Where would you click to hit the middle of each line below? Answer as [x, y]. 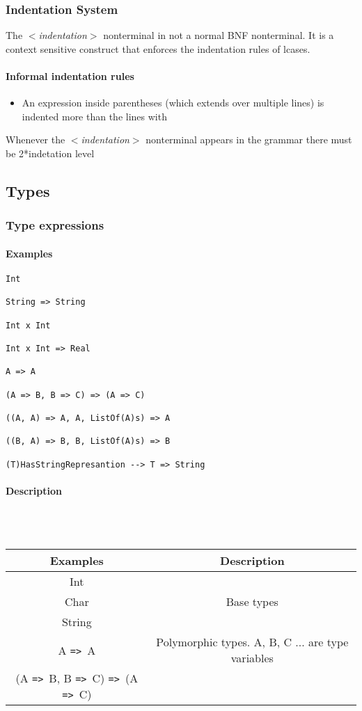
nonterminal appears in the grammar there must [249, 139]
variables [252, 658]
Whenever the [36, 139]
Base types [252, 602]
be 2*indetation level [50, 153]
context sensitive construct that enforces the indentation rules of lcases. [158, 48]
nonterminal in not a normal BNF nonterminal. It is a [219, 35]
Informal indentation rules [70, 76]
